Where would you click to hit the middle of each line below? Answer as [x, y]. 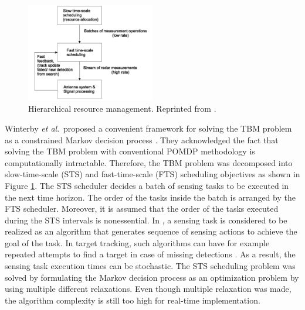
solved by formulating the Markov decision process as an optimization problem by [152, 277]
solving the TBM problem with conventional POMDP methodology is [130, 151]
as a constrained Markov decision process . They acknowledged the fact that [142, 139]
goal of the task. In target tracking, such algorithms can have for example [137, 242]
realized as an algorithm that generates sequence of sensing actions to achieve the [151, 231]
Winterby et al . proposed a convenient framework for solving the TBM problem [148, 128]
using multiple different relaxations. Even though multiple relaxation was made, [148, 289]
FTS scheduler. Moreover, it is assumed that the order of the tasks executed [142, 209]
